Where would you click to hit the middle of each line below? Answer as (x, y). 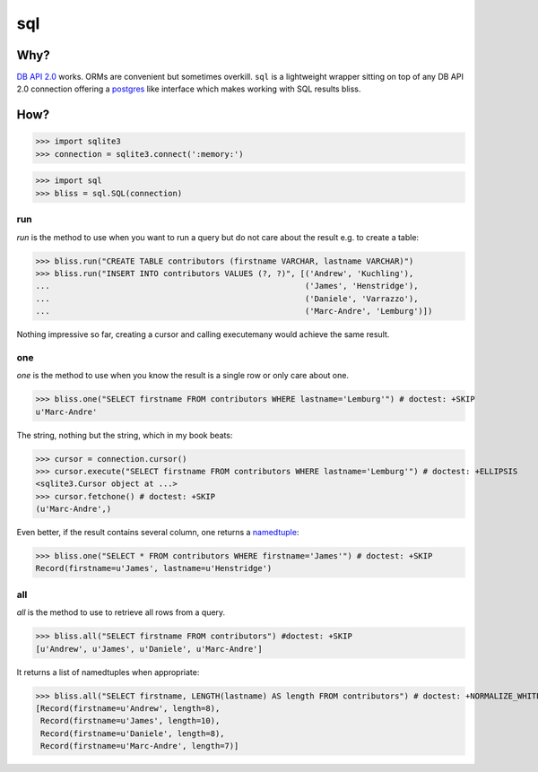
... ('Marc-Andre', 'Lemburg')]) (234, 311)
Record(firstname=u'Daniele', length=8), (133, 733)
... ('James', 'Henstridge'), (227, 286)
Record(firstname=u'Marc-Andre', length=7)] (140, 746)
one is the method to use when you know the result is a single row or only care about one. (183, 376)
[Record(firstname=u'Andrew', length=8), (128, 708)
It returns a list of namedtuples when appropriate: (108, 672)
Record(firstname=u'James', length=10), (130, 721)
